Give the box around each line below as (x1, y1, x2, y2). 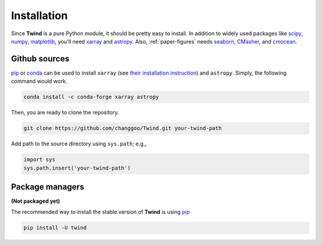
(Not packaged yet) (11, 197, 60, 205)
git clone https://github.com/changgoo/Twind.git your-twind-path (23, 125, 222, 132)
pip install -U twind (23, 224, 87, 231)
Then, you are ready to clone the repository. (11, 109, 119, 116)
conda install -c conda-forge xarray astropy (23, 94, 159, 101)
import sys (23, 156, 55, 163)
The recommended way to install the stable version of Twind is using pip (11, 209, 190, 216)
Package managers (11, 182, 85, 192)
